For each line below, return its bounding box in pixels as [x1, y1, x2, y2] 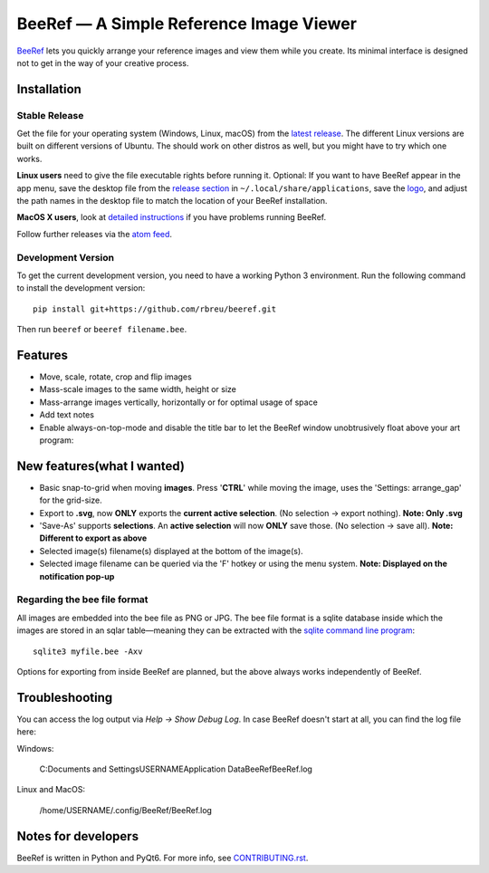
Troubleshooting [16, 689, 113, 705]
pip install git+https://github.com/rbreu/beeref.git [33, 303, 276, 314]
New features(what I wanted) [16, 458, 186, 474]
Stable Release [16, 109, 84, 121]
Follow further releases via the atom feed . [16, 228, 172, 239]
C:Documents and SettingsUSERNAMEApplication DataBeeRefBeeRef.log [39, 763, 312, 774]
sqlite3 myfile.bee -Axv [33, 646, 143, 657]
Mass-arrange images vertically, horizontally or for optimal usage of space [39, 397, 319, 408]
